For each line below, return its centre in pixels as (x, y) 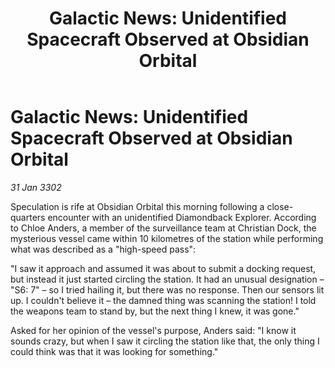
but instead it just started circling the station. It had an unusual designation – (167, 279)
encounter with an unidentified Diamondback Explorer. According (182, 217)
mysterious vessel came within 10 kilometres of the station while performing (167, 238)
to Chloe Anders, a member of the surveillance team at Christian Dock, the (163, 228)
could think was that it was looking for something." (114, 351)
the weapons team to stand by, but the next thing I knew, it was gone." (155, 311)
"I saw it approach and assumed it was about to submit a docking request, (163, 268)
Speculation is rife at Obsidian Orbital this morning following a (137, 206)
